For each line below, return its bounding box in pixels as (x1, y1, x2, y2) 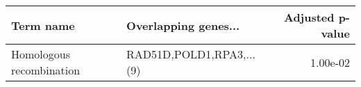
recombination (11, 62, 81, 78)
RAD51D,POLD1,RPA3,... (126, 46, 255, 62)
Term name (11, 17, 75, 33)
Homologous (11, 46, 70, 62)
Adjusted (283, 9, 335, 25)
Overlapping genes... (126, 17, 240, 33)
